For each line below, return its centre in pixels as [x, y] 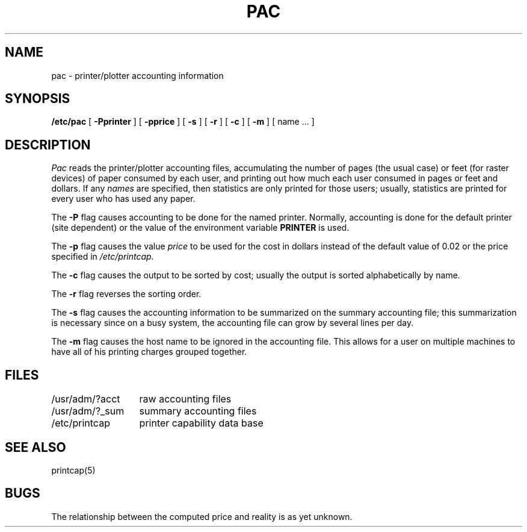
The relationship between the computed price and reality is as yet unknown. [202, 516]
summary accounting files [198, 411]
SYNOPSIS [38, 99]
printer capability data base [201, 423]
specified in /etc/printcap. [103, 257]
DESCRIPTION [48, 145]
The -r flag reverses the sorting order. [126, 294]
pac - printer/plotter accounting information [137, 75]
